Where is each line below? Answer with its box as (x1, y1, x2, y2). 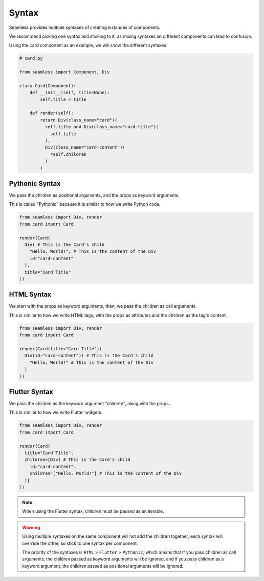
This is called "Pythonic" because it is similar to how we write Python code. (9, 201, 161, 207)
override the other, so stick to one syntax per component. (22, 540, 138, 546)
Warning (22, 524, 40, 530)
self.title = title (40, 97, 87, 102)
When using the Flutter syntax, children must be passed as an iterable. (22, 508, 164, 514)
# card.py (19, 55, 43, 61)
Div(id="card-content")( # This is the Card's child (24, 353, 154, 359)
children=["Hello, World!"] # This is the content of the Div (29, 471, 182, 476)
